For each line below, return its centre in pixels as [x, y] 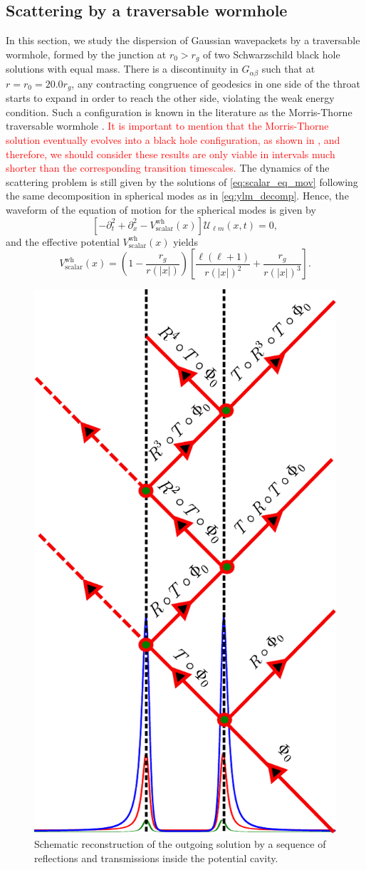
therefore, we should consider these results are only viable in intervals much [171, 154]
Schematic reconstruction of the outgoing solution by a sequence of [180, 844]
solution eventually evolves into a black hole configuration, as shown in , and [173, 139]
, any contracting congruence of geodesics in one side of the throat [216, 83]
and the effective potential [63, 241]
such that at [288, 69]
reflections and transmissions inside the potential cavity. [156, 858]
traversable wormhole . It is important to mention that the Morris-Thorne [167, 126]
